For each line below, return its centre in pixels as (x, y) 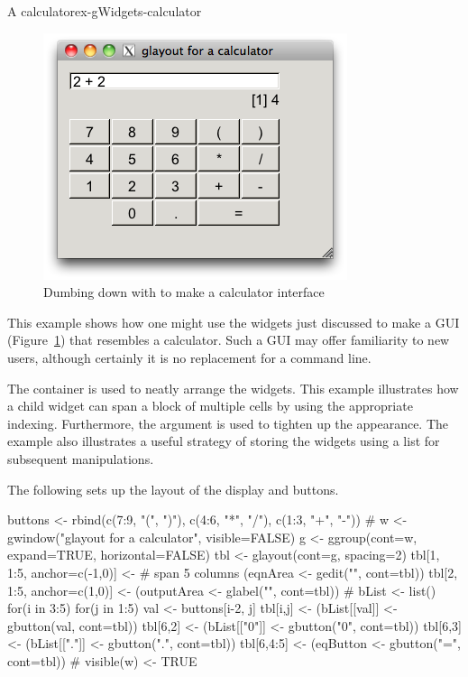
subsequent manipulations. (81, 458)
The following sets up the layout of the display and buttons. (173, 489)
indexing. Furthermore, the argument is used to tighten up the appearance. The (228, 423)
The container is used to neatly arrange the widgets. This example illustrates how (233, 388)
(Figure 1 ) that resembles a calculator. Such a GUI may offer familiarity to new (229, 340)
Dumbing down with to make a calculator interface (184, 292)
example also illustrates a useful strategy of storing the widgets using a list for (224, 441)
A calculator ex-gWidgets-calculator (105, 11)
